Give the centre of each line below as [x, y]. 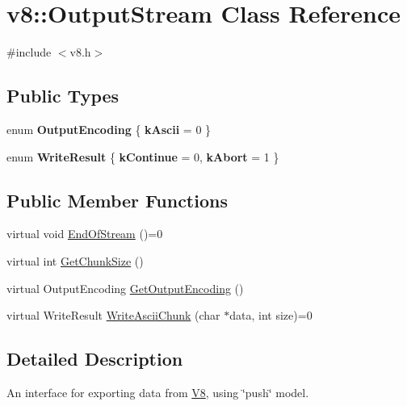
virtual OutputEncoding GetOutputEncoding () [125, 288]
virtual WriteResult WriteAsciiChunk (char [113, 315]
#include [29, 52]
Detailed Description [95, 359]
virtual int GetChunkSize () [75, 260]
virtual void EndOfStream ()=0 [85, 234]
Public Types [63, 96]
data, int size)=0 [271, 315]
